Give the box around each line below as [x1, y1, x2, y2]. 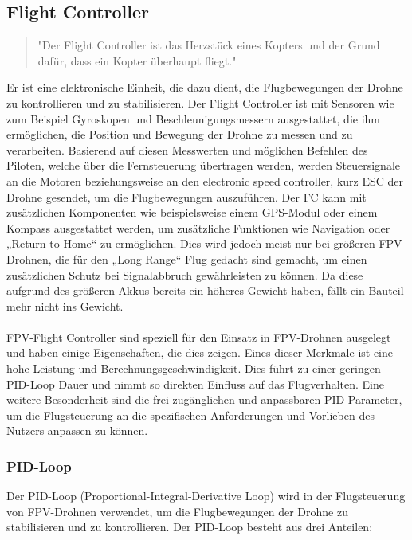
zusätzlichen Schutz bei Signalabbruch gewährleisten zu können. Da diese [6, 266, 363, 283]
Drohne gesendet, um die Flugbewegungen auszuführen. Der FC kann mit [6, 188, 367, 205]
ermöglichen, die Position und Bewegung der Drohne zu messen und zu [6, 126, 353, 143]
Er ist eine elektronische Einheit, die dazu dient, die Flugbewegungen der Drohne [6, 79, 403, 96]
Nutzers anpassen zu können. [6, 422, 148, 439]
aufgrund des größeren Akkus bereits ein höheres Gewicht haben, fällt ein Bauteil [6, 282, 404, 299]
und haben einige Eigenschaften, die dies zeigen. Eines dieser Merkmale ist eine [6, 344, 393, 361]
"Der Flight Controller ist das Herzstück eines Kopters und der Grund [37, 37, 380, 53]
